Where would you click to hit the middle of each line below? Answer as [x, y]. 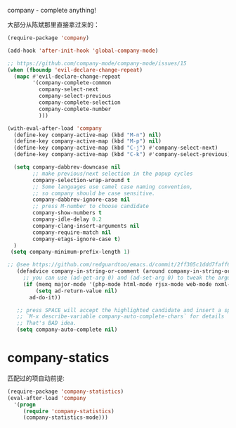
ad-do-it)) [45, 297]
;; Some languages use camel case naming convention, [113, 187]
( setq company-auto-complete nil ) [67, 330]
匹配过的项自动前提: [36, 378]
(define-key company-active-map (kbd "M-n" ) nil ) [87, 135]
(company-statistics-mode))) [66, 417]
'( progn [25, 404]
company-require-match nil [72, 232]
